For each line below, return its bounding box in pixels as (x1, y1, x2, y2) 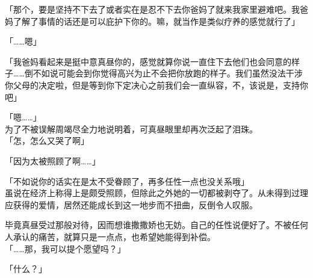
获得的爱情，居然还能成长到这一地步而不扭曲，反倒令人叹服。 (13, 198, 258, 211)
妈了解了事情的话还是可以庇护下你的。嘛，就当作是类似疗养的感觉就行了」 (5, 14, 300, 27)
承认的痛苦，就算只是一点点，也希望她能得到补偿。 (13, 230, 215, 242)
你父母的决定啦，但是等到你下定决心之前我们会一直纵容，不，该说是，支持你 (5, 78, 308, 91)
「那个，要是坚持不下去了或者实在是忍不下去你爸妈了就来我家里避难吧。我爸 (5, 3, 308, 15)
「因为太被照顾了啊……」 (5, 154, 101, 167)
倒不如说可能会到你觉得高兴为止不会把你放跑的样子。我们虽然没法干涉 (24, 67, 303, 79)
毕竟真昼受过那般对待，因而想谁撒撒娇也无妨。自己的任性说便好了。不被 (5, 218, 291, 231)
